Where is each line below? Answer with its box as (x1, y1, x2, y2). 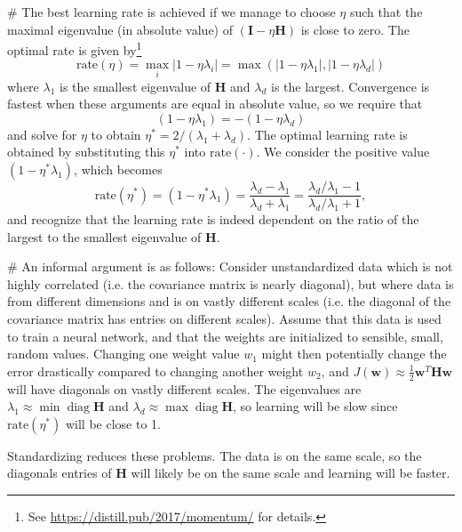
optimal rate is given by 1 (7, 38, 142, 59)
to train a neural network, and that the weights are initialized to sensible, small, (7, 326, 443, 345)
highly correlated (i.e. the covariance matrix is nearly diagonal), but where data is (7, 274, 454, 293)
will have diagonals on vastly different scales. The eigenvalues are (7, 379, 362, 398)
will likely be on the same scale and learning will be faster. (131, 463, 450, 482)
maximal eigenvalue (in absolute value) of (7, 20, 234, 38)
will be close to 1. (65, 414, 161, 432)
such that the (349, 3, 423, 20)
